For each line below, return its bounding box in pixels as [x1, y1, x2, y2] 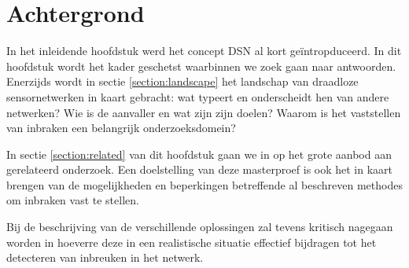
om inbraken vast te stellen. [6, 192, 139, 208]
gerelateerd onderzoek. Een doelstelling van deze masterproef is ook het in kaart [6, 161, 393, 178]
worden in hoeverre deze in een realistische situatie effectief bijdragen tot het [6, 233, 377, 250]
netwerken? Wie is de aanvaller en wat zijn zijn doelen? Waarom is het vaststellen [6, 104, 401, 120]
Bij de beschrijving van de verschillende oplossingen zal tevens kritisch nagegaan [6, 218, 393, 235]
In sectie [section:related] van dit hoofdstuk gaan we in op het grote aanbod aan [6, 145, 392, 162]
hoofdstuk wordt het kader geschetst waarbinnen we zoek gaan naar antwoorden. [6, 57, 396, 74]
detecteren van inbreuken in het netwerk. [6, 249, 204, 266]
